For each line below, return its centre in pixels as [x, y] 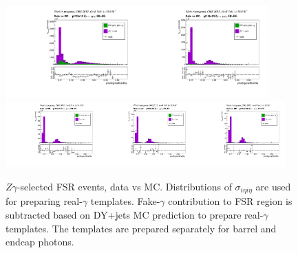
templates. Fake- [125, 201]
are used [273, 186]
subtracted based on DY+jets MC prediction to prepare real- [135, 214]
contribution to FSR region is [230, 201]
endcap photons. [40, 242]
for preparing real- [44, 201]
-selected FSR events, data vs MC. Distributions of [124, 186]
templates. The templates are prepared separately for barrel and [141, 228]
